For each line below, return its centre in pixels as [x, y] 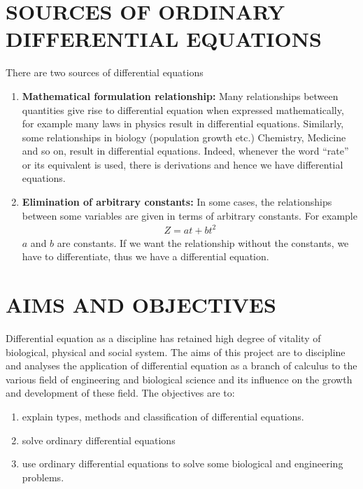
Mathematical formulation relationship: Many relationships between [180, 95]
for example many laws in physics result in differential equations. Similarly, [183, 123]
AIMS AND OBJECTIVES [141, 305]
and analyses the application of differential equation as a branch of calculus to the [181, 366]
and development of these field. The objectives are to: [120, 393]
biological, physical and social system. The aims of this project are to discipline [176, 352]
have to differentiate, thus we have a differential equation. [145, 256]
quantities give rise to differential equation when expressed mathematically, [183, 109]
